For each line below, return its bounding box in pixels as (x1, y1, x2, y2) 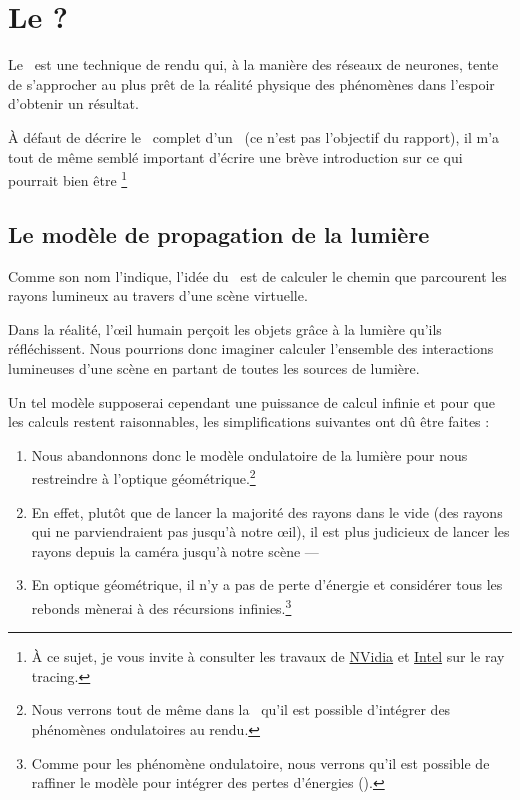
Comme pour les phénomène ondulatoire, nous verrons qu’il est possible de (31, 752, 490, 773)
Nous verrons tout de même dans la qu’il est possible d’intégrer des (31, 699, 451, 720)
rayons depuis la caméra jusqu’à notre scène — (31, 540, 319, 561)
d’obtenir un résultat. (8, 93, 139, 114)
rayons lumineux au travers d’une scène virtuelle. (8, 285, 308, 306)
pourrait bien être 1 (8, 167, 128, 190)
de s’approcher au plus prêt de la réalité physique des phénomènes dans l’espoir (8, 73, 495, 94)
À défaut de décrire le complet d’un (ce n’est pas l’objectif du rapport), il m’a (8, 126, 500, 147)
